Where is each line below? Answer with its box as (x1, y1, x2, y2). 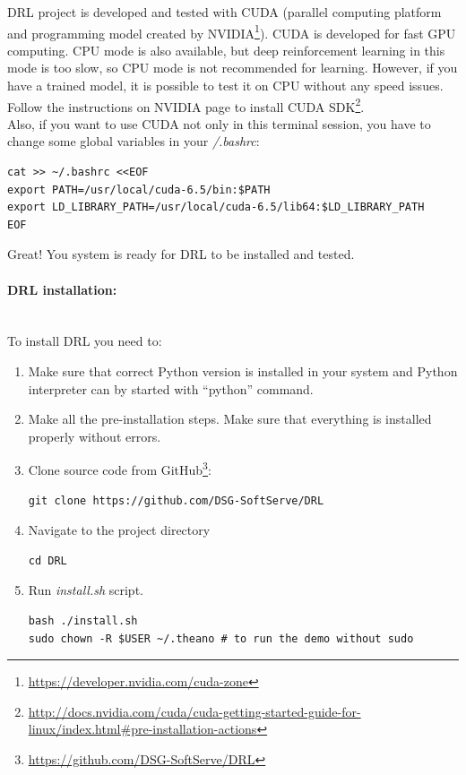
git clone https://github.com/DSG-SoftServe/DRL (28, 494, 324, 507)
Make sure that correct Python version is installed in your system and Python (28, 362, 458, 381)
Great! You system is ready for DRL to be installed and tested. (7, 245, 355, 263)
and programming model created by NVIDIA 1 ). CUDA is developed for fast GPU (7, 21, 456, 42)
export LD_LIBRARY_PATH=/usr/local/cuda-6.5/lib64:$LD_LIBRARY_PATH (7, 201, 425, 214)
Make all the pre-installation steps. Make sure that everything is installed (28, 409, 432, 428)
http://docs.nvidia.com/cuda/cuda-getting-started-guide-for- (28, 702, 361, 720)
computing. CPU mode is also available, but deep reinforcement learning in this (7, 40, 445, 59)
